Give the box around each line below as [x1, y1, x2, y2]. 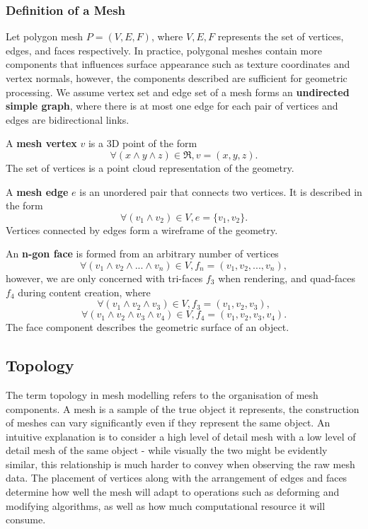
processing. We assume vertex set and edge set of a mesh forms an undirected [6, 84, 350, 99]
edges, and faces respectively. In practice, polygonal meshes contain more [6, 42, 322, 57]
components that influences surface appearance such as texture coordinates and [6, 57, 350, 71]
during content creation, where [18, 284, 151, 299]
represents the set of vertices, [217, 29, 344, 44]
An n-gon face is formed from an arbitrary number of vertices [6, 246, 279, 261]
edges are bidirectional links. [6, 112, 130, 127]
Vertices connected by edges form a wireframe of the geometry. [6, 222, 278, 237]
